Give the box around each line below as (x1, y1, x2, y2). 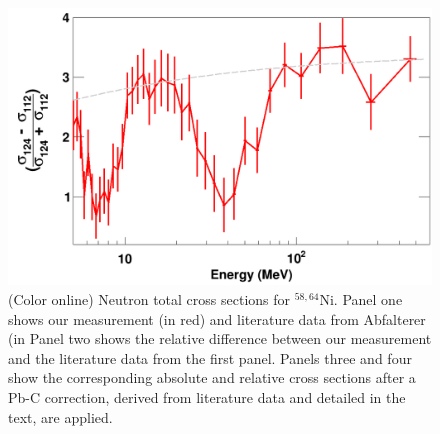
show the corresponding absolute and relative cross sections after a (8, 367, 416, 388)
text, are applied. (8, 406, 113, 427)
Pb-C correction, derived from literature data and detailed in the (8, 386, 406, 407)
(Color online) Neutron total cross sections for (8, 289, 291, 310)
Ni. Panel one (319, 289, 403, 310)
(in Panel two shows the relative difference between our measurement (8, 328, 432, 349)
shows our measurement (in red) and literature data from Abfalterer (8, 308, 426, 329)
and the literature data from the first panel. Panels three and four (8, 347, 412, 368)
